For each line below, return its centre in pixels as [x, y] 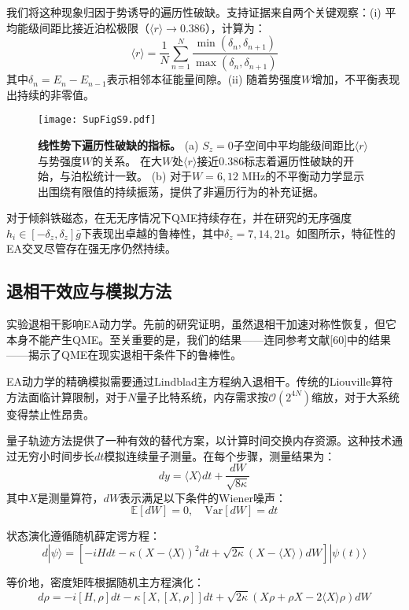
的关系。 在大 [127, 160]
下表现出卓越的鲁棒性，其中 [152, 233]
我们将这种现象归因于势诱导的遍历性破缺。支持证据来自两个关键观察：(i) [194, 12]
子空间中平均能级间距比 [294, 144]
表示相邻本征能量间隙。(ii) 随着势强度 [204, 79]
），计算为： [235, 27]
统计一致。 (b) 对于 [142, 176]
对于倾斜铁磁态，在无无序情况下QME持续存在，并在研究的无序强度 [179, 218]
